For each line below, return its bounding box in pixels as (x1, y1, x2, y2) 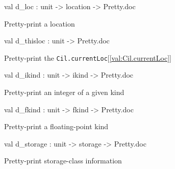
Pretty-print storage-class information (4, 155, 122, 166)
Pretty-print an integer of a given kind (4, 87, 124, 98)
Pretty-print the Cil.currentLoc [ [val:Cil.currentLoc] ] (4, 52, 171, 63)
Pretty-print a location (4, 18, 75, 29)
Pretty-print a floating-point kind (4, 121, 109, 132)
